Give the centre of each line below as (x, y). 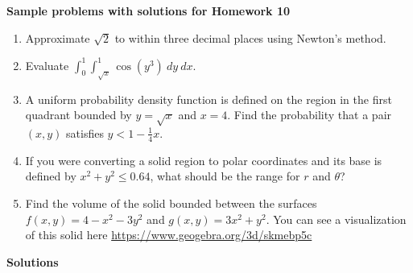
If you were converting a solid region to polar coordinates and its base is (204, 160)
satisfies (85, 132)
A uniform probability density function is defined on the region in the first (209, 99)
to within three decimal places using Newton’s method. (250, 37)
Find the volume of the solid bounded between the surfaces (171, 203)
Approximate (58, 37)
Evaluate (47, 65)
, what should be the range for (225, 176)
